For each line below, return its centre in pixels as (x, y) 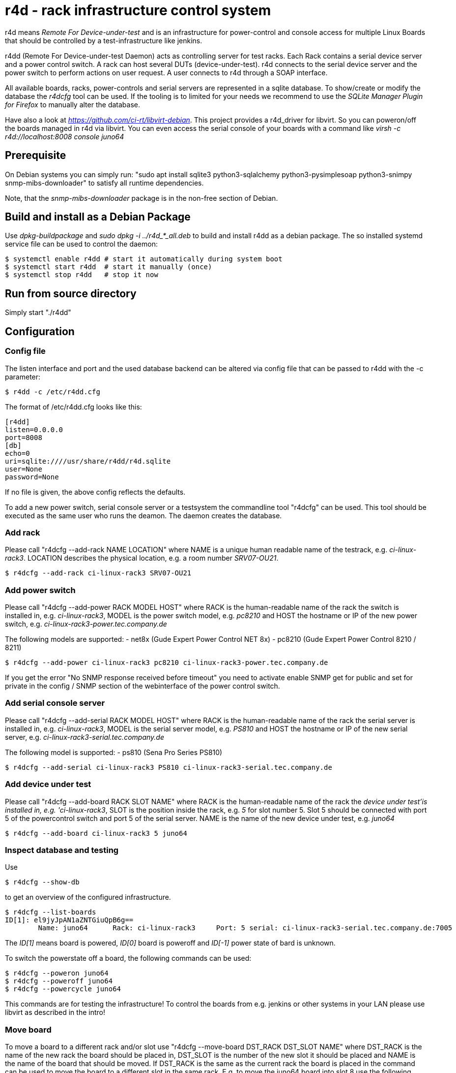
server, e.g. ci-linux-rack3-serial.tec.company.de (85, 737)
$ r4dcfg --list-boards (51, 912)
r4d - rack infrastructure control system (138, 10)
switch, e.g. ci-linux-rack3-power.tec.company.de (86, 624)
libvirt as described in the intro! (55, 1012)
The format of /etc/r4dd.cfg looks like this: (73, 407)
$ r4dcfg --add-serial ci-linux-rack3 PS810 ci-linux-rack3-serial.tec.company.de (169, 767)
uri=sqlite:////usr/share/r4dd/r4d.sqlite (88, 461)
